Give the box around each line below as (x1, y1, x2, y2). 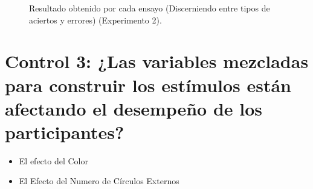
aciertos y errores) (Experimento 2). (29, 13, 162, 26)
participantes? (5, 119, 124, 144)
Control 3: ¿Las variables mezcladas (5, 49, 309, 73)
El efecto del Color (19, 154, 88, 167)
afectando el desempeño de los (5, 96, 263, 120)
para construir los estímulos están (5, 72, 292, 97)
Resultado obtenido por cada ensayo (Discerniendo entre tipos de (29, 2, 270, 14)
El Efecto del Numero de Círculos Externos (19, 175, 179, 187)
